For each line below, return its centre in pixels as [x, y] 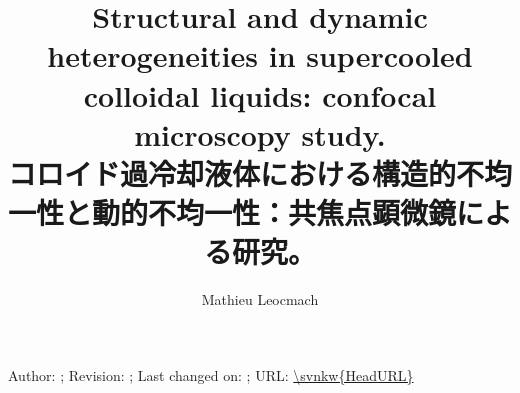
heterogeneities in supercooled [260, 55]
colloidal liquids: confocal [260, 94]
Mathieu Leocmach [260, 299]
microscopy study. [260, 133]
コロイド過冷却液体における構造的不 [246, 172]
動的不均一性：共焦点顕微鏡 [274, 212]
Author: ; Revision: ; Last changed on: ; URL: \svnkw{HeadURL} [211, 374]
